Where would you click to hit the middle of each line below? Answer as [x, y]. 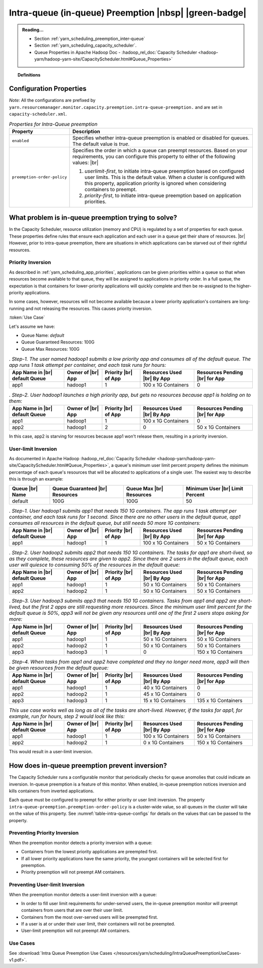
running [17, 308]
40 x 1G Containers [165, 688]
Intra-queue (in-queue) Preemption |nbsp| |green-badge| [128, 13]
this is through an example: [36, 479]
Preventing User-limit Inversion [47, 885]
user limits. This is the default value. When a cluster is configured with [165, 177]
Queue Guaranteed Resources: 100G [58, 342]
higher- [244, 286]
